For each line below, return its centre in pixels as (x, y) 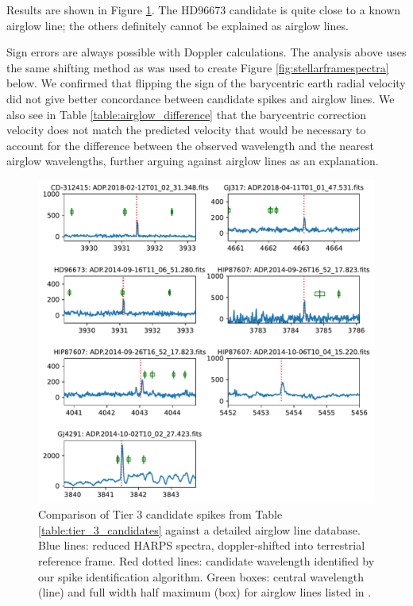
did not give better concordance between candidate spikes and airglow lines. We (201, 98)
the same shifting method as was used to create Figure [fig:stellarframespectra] (198, 67)
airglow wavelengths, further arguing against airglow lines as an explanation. (193, 161)
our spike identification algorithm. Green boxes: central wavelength (201, 576)
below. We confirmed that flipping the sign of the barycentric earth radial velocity (206, 83)
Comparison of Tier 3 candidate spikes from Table (160, 514)
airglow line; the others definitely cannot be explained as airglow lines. (178, 25)
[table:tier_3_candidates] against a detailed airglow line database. (199, 529)
